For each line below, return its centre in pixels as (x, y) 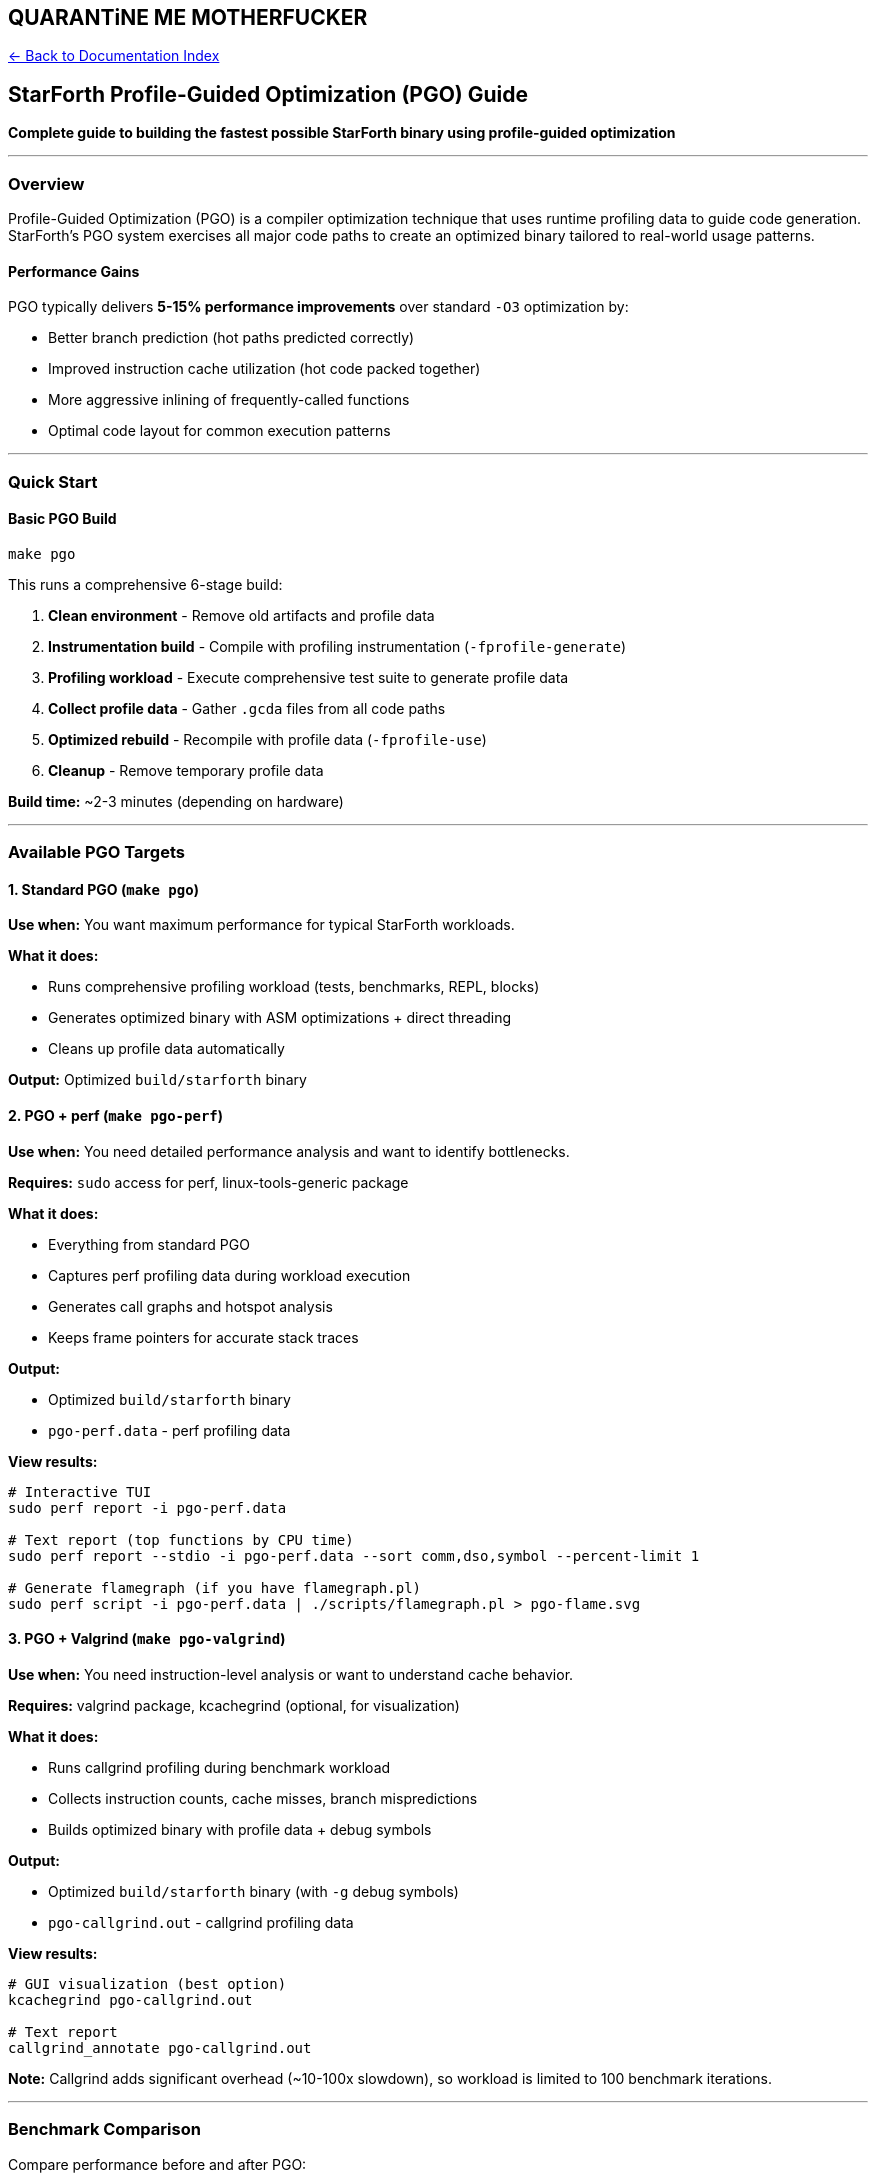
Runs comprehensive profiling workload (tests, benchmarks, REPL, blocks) (294, 987)
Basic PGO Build (62, 519)
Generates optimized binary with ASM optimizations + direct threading (280, 1018)
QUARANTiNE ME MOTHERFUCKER (188, 17)
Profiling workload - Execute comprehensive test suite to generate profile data (308, 677)
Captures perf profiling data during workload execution (229, 1275)
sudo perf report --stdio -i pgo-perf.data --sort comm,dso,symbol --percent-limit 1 (354, 1555)
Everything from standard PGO (149, 1244)
